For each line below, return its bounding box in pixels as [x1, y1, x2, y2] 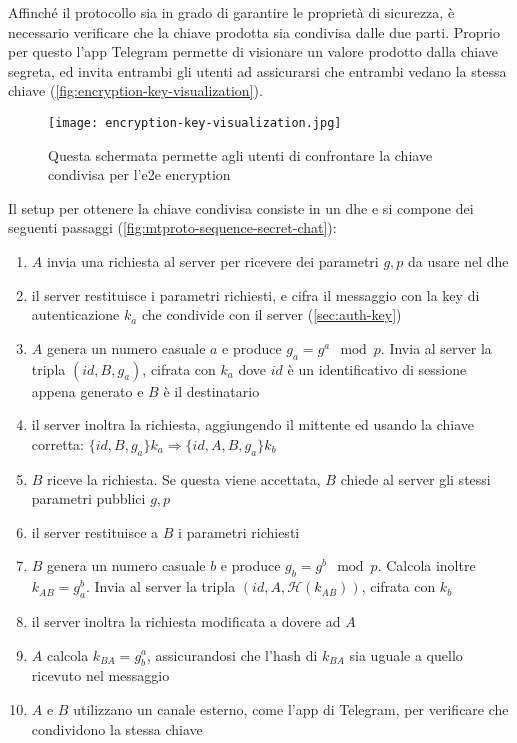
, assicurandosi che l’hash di [147, 644, 318, 665]
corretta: [31, 433, 84, 454]
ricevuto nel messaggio [31, 665, 170, 686]
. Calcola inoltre [377, 555, 476, 576]
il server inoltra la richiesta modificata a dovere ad [31, 610, 341, 631]
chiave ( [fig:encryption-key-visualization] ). [8, 80, 263, 101]
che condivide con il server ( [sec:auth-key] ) [141, 304, 402, 325]
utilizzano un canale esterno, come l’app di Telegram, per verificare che [73, 698, 509, 719]
